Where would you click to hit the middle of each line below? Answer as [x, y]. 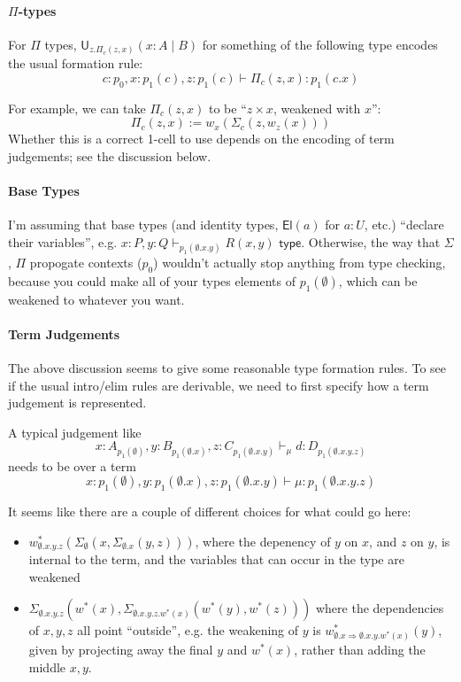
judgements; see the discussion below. [110, 155]
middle [47, 666]
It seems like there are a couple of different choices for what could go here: [210, 511]
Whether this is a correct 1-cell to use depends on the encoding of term [201, 139]
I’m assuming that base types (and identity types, [143, 225]
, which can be [378, 280]
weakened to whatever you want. [96, 299]
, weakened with [317, 108]
